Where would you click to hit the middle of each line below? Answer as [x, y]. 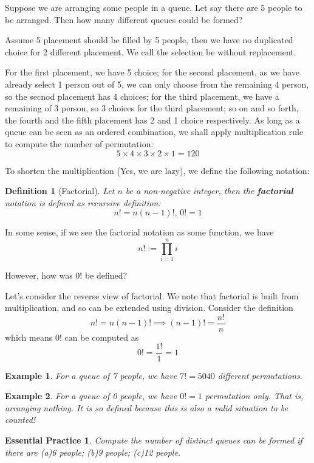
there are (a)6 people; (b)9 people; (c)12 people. [93, 452]
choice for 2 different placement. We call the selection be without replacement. [151, 51]
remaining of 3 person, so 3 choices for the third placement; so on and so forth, [152, 108]
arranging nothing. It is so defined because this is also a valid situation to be [146, 407]
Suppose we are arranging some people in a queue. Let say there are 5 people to [154, 7]
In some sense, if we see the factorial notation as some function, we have [139, 232]
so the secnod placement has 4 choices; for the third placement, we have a [142, 96]
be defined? [106, 275]
